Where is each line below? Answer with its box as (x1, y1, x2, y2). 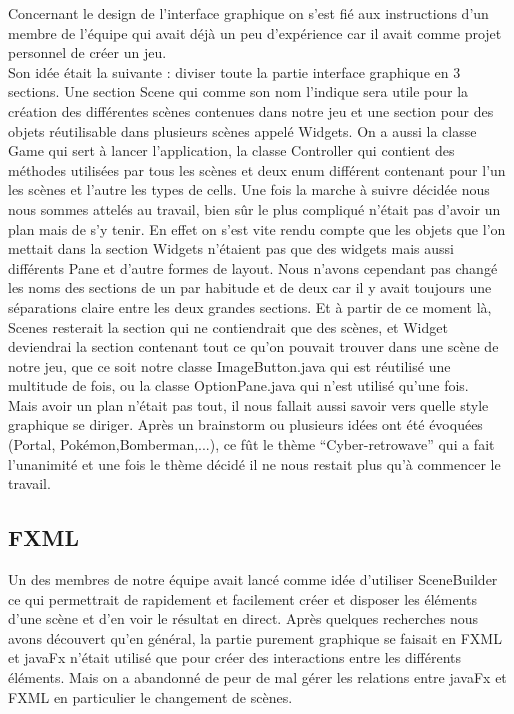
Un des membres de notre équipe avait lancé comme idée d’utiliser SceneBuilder (8, 569, 498, 590)
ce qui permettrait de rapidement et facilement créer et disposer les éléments (8, 588, 478, 609)
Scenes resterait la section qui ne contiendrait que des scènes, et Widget (8, 316, 448, 337)
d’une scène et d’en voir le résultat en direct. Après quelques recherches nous (8, 608, 479, 629)
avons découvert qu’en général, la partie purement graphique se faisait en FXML (8, 627, 502, 648)
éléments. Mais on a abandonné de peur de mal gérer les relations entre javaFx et (8, 667, 507, 688)
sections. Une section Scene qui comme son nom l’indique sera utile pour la (8, 81, 469, 102)
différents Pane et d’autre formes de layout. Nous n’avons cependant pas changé (8, 257, 498, 278)
